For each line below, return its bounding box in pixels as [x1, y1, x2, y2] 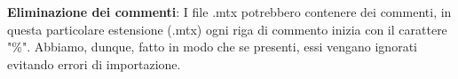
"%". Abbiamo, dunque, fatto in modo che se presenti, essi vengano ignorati [7, 37, 417, 56]
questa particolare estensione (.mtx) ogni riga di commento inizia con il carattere [7, 20, 447, 38]
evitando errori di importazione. [7, 54, 181, 73]
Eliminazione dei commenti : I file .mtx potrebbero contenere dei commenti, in [7, 3, 452, 20]
